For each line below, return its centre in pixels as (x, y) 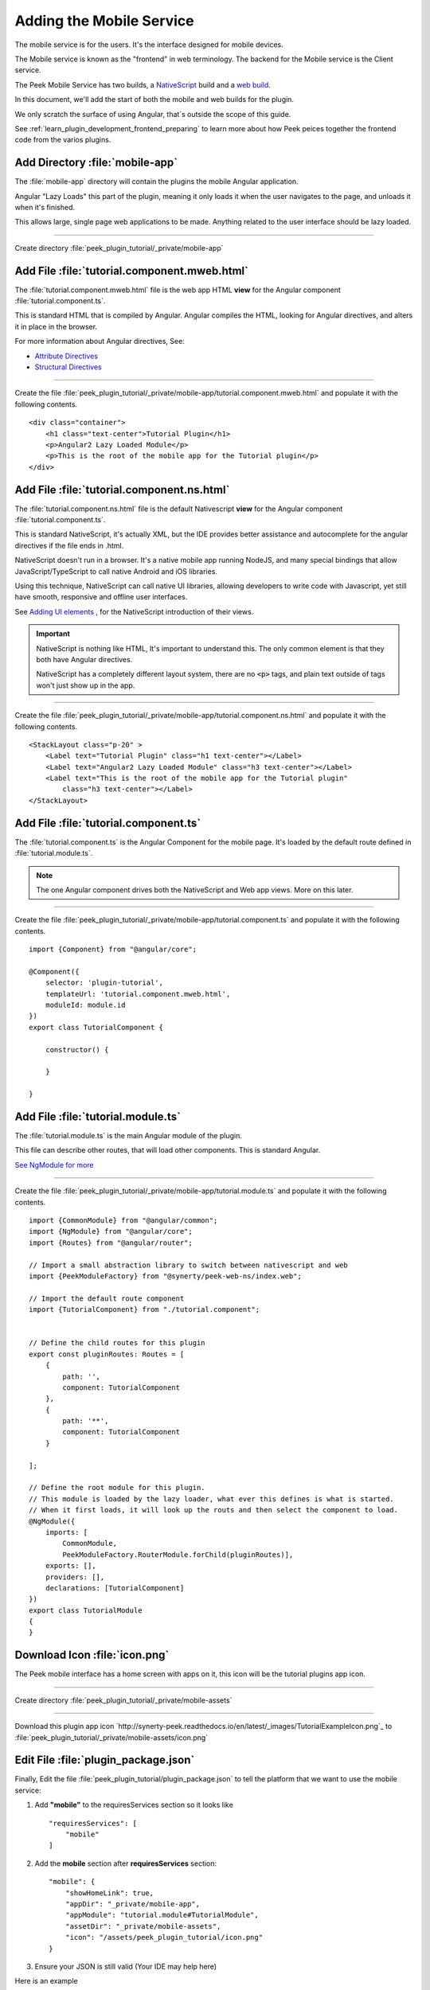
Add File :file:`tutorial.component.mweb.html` (131, 271)
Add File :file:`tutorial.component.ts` (108, 823)
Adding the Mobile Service (104, 21)
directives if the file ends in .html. (69, 545)
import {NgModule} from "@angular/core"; (111, 1231)
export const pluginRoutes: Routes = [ (107, 1354)
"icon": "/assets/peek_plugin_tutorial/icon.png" (164, 1937)
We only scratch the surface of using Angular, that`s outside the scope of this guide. (153, 114)
